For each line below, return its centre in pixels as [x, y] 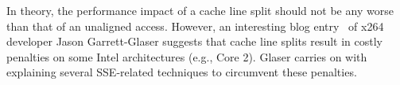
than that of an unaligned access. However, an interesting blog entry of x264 [195, 26]
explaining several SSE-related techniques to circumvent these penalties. [182, 72]
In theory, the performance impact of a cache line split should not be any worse [200, 10]
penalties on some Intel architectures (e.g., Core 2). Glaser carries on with [187, 56]
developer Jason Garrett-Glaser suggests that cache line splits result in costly [194, 41]
